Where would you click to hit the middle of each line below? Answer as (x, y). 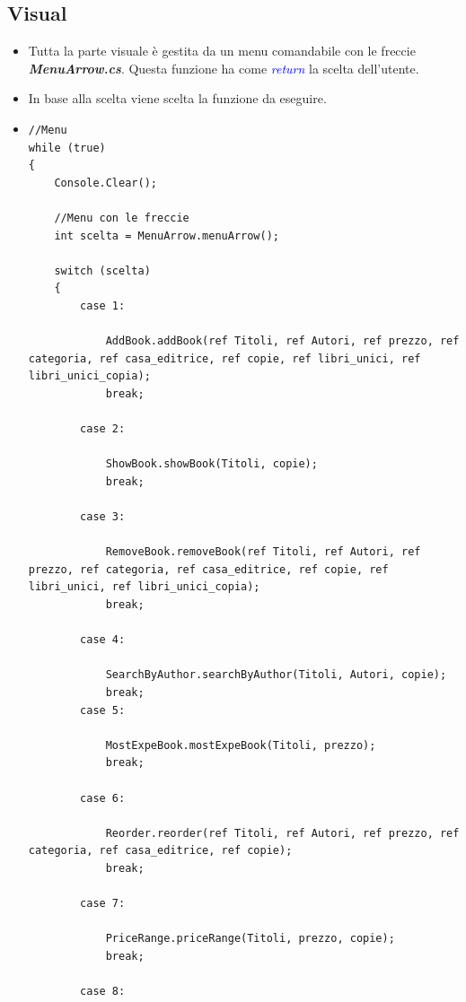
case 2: (103, 429)
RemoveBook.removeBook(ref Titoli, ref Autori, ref (263, 552)
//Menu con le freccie (122, 218)
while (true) (67, 148)
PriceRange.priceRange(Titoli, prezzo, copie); (250, 939)
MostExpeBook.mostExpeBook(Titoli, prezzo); (241, 745)
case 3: (103, 517)
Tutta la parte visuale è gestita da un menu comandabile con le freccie (222, 51)
